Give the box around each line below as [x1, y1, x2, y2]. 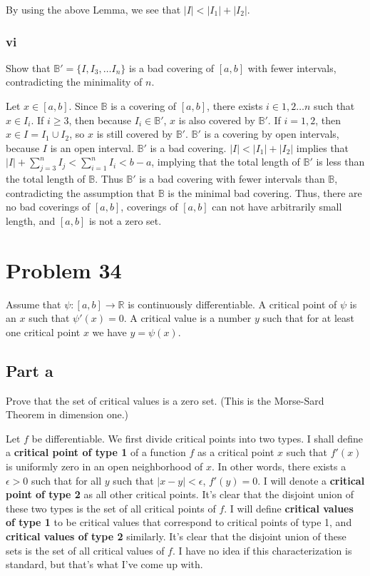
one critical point [6, 324, 81, 339]
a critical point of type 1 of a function [6, 445, 186, 460]
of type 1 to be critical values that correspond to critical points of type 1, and [6, 515, 352, 530]
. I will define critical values [224, 500, 354, 515]
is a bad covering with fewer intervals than [139, 171, 325, 186]
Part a [6, 359, 53, 381]
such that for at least [262, 310, 355, 325]
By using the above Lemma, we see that [6, 2, 181, 16]
